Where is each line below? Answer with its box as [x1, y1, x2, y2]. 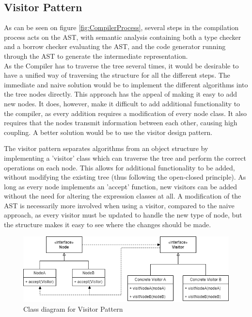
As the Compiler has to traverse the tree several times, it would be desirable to [4, 60, 239, 70]
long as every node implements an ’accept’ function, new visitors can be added [4, 181, 237, 191]
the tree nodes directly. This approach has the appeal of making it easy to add [4, 89, 237, 99]
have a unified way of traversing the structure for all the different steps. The [4, 70, 230, 80]
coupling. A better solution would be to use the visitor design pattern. [4, 127, 213, 137]
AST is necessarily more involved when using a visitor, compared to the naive [4, 200, 235, 210]
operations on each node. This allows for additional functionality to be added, [4, 162, 235, 172]
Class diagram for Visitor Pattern [23, 303, 123, 314]
